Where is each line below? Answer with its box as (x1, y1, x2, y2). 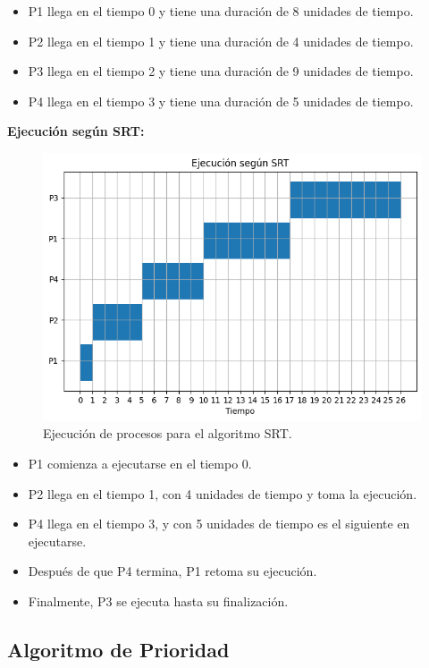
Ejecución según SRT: (7, 122, 145, 140)
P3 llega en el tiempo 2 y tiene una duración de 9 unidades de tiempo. (28, 62, 414, 80)
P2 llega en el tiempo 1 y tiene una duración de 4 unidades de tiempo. (28, 31, 414, 50)
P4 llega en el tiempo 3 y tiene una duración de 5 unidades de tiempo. (28, 91, 414, 110)
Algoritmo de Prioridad (7, 635, 230, 663)
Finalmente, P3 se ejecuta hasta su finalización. (28, 591, 289, 610)
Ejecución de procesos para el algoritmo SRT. (43, 424, 292, 443)
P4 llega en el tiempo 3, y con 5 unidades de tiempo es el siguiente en (28, 514, 410, 533)
